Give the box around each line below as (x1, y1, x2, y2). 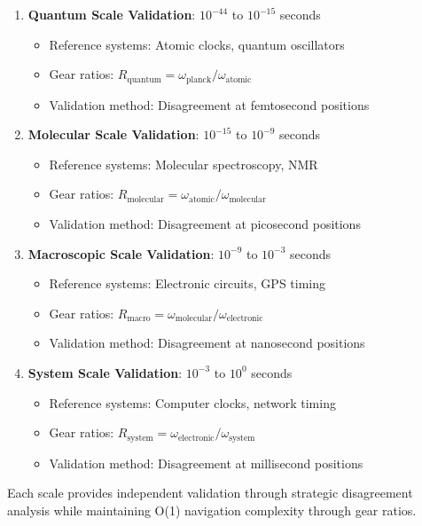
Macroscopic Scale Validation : (27, 244, 215, 263)
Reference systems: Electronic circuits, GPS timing (49, 274, 326, 293)
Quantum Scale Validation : (27, 5, 196, 23)
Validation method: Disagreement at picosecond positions (49, 215, 361, 233)
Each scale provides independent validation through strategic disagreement (7, 483, 413, 502)
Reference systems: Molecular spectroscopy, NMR (49, 154, 318, 173)
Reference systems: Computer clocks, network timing (49, 393, 336, 412)
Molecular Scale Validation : (27, 125, 199, 144)
